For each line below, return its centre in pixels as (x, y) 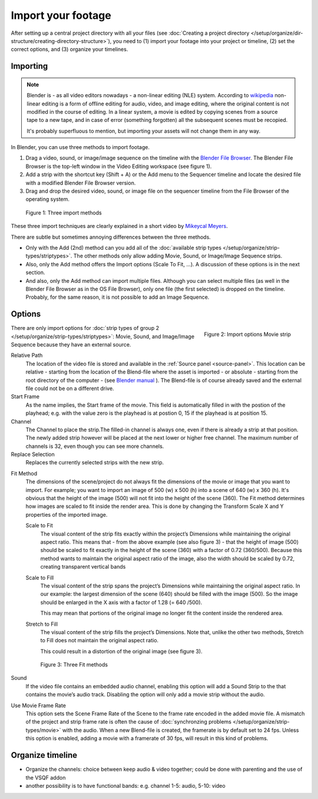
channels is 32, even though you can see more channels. (95, 446)
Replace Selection (33, 454)
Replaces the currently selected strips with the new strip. (95, 463)
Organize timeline (44, 755)
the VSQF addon (46, 777)
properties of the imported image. (67, 514)
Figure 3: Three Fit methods (74, 665)
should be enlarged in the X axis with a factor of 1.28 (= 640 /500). (121, 602)
